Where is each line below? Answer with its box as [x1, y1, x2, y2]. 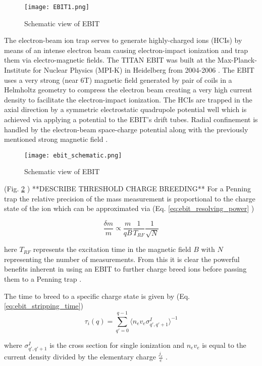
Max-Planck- [217, 55, 257, 65]
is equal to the [202, 339, 246, 350]
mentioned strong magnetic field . [4, 134, 108, 144]
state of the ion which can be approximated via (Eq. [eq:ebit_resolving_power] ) [4, 203, 254, 214]
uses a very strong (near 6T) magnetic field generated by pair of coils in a [4, 74, 232, 85]
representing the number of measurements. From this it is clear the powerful [4, 253, 240, 264]
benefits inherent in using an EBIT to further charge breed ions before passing [4, 264, 247, 274]
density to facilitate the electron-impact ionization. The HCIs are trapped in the [4, 94, 252, 104]
